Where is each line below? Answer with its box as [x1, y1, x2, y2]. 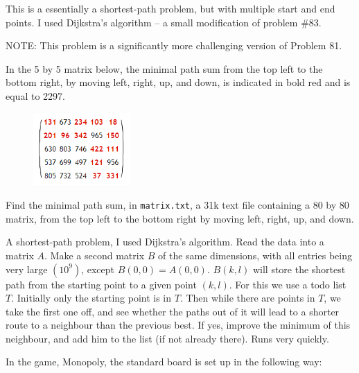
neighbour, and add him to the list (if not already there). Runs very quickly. [6, 331, 329, 345]
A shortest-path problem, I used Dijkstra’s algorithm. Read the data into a [6, 234, 324, 249]
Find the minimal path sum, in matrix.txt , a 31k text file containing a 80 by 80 [6, 198, 349, 212]
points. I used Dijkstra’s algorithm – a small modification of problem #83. [6, 15, 322, 29]
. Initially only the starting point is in [11, 290, 172, 305]
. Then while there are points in [179, 290, 315, 305]
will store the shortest [252, 261, 346, 276]
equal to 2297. [6, 88, 65, 103]
